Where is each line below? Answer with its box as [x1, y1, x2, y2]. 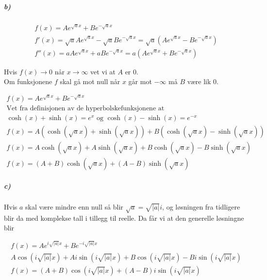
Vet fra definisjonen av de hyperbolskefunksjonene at [6, 105, 165, 112]
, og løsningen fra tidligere [162, 202, 240, 212]
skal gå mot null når [60, 76, 120, 86]
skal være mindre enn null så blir [25, 202, 123, 212]
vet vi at [90, 67, 116, 77]
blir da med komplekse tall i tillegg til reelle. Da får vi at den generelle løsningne [4, 212, 244, 223]
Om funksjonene [4, 76, 52, 86]
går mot [128, 76, 152, 86]
